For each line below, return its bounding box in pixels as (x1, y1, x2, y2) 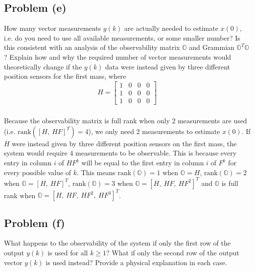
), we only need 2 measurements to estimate (88, 126, 220, 136)
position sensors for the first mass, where (4, 71, 126, 81)
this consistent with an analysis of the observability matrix (4, 42, 180, 52)
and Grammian (189, 42, 234, 52)
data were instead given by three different (105, 61, 230, 71)
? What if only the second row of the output (106, 248, 239, 257)
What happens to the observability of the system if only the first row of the (4, 238, 231, 248)
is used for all (47, 248, 88, 257)
